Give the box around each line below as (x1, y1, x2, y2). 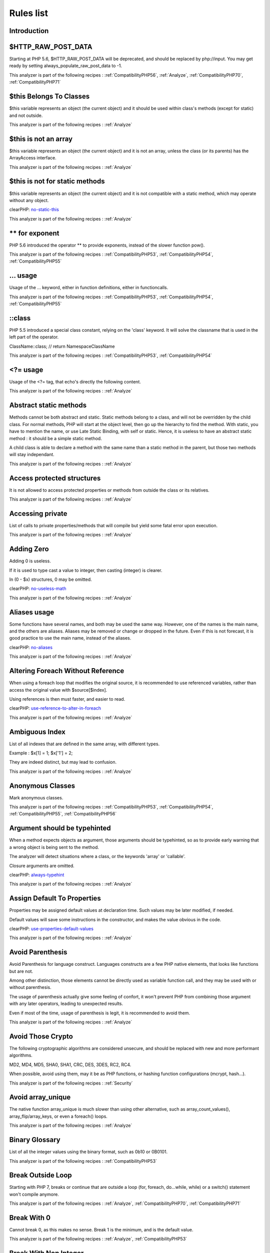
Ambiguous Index (9, 727, 66, 736)
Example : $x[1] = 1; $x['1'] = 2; (9, 750, 73, 756)
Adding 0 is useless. (9, 558, 51, 564)
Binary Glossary (9, 1136, 60, 1144)
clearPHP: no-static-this (9, 206, 59, 213)
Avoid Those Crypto (9, 1032, 73, 1040)
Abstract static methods (9, 401, 87, 409)
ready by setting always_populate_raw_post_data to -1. (9, 63, 122, 69)
